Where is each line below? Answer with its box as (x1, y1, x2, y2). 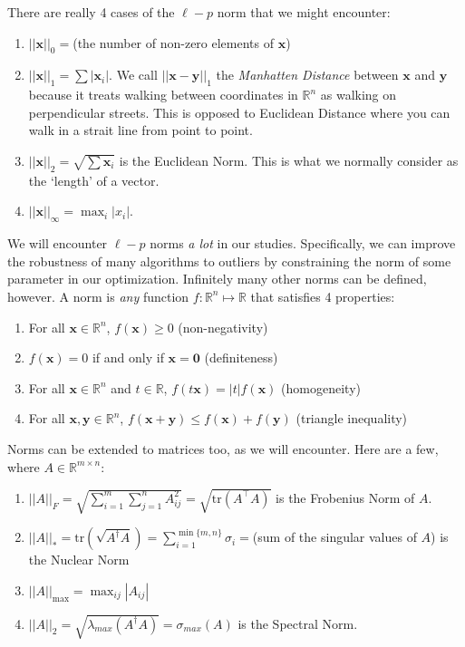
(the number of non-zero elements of (73, 33, 275, 52)
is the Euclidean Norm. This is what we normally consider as (119, 150, 459, 169)
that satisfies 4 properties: (250, 286, 395, 305)
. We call (109, 65, 158, 84)
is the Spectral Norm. (237, 613, 358, 633)
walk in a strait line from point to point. (28, 121, 253, 140)
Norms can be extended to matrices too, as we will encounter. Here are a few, (7, 439, 439, 458)
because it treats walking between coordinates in (28, 85, 298, 104)
